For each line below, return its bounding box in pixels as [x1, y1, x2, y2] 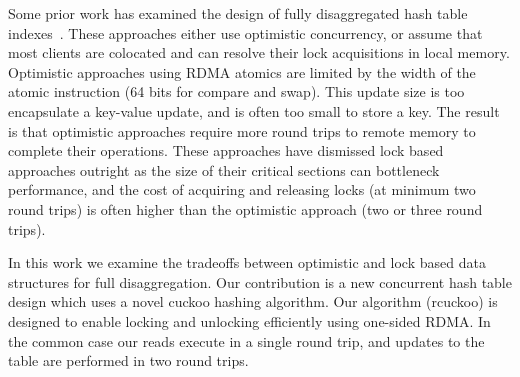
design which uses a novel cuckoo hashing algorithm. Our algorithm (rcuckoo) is [8, 291, 498, 312]
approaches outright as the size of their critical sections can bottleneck [8, 159, 440, 180]
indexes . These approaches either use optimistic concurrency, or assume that [8, 22, 483, 43]
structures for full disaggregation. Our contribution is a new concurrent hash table [8, 271, 512, 292]
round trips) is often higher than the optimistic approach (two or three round [8, 198, 483, 219]
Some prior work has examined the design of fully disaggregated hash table [8, 3, 468, 23]
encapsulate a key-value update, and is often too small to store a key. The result [8, 100, 500, 121]
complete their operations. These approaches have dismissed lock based [8, 140, 444, 161]
